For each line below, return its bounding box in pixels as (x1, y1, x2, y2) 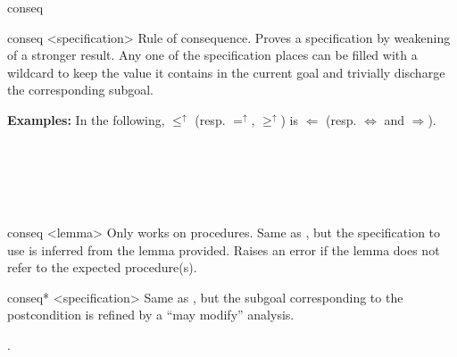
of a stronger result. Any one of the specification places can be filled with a (7, 46, 418, 64)
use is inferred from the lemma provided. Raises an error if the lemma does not (7, 240, 440, 259)
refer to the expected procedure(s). (7, 258, 197, 277)
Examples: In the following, (7, 110, 165, 129)
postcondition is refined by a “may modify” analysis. (7, 305, 295, 324)
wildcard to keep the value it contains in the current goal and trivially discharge (7, 62, 445, 81)
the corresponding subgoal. (7, 80, 154, 99)
